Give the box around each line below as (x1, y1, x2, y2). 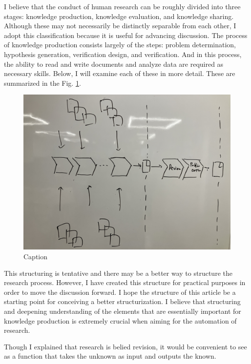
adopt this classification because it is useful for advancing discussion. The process (4, 30, 248, 40)
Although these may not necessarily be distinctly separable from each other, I (4, 20, 236, 31)
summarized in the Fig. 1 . (4, 77, 81, 88)
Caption (23, 251, 48, 261)
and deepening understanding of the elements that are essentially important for (4, 306, 241, 316)
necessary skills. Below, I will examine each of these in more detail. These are (4, 68, 235, 78)
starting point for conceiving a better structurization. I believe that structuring (4, 296, 241, 307)
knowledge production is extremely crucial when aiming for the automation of (4, 315, 237, 326)
